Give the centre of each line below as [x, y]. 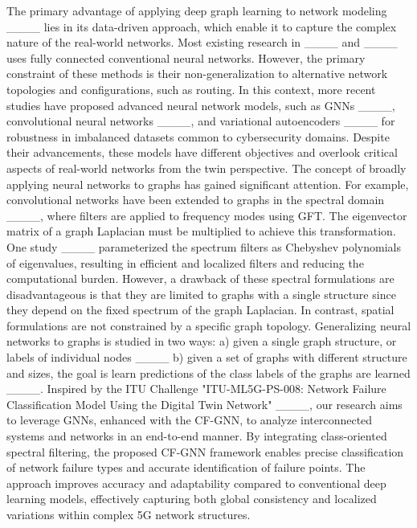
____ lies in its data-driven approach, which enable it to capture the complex [202, 26]
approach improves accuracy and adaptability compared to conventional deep [196, 483]
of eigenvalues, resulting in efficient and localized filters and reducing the [185, 262]
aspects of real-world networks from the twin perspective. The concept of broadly [206, 168]
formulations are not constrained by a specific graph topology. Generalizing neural [209, 325]
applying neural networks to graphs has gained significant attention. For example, [208, 184]
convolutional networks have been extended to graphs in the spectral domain [196, 200]
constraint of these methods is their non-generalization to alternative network [197, 74]
